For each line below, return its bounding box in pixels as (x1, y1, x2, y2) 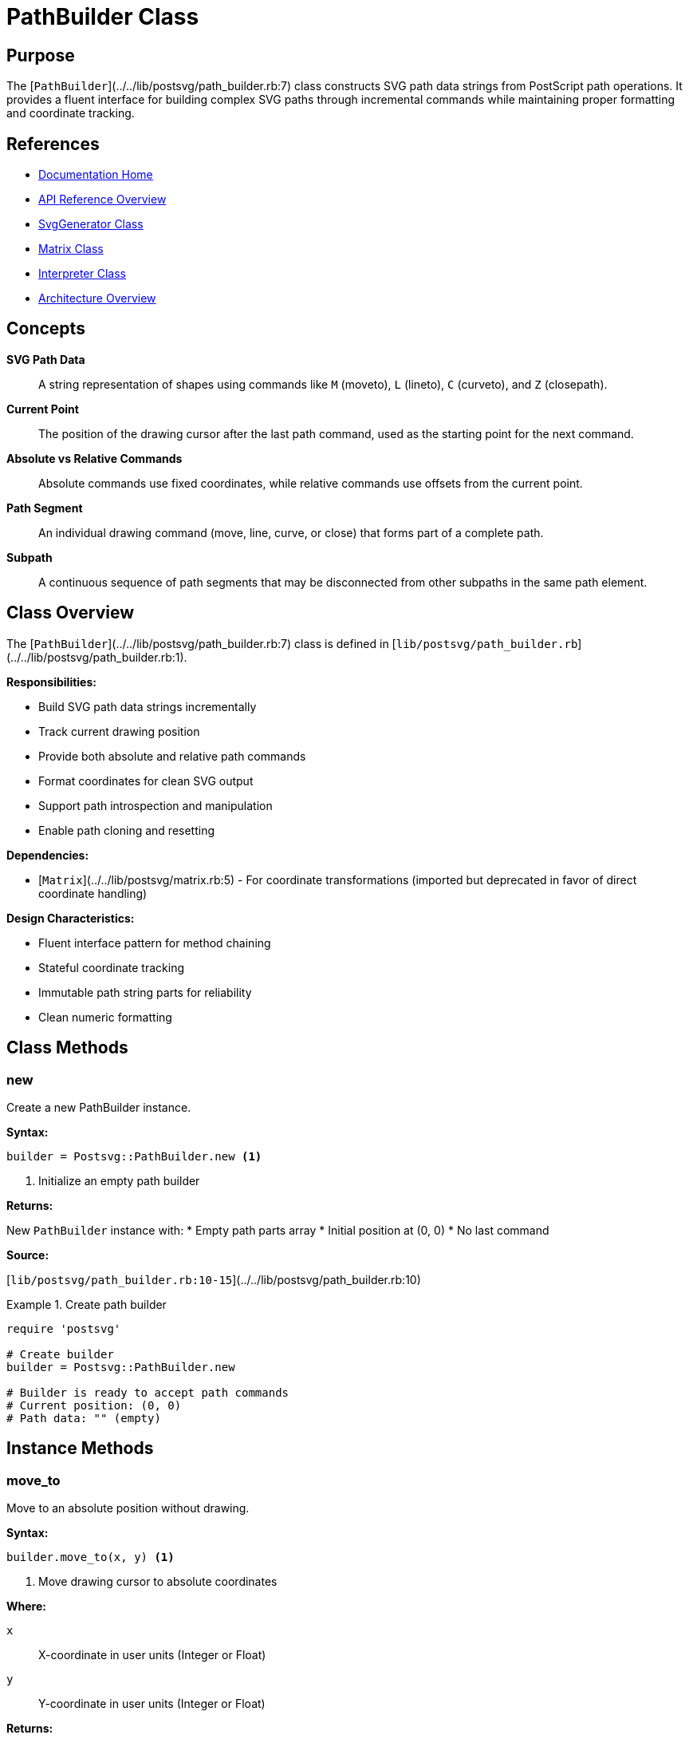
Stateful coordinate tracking (38, 960, 184, 974)
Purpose (6, 45, 75, 65)
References (6, 133, 100, 154)
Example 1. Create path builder (6, 1297, 167, 1311)
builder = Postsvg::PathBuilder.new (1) (6, 1149, 262, 1163)
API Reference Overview (38, 192, 167, 207)
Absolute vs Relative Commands (6, 451, 183, 465)
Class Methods (6, 1037, 128, 1058)
